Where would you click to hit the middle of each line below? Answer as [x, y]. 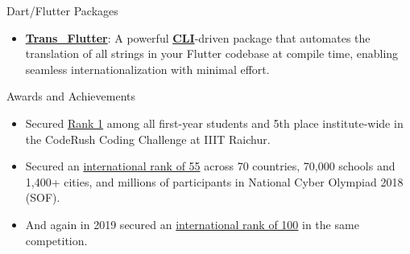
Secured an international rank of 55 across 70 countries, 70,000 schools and [210, 166]
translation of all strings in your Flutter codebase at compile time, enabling [212, 53]
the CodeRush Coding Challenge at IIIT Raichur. [148, 139]
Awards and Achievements [71, 96]
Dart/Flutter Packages [62, 10]
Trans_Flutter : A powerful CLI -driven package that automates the [198, 37]
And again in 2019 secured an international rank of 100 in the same [192, 224]
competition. [56, 240]
